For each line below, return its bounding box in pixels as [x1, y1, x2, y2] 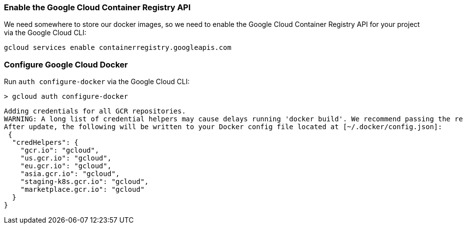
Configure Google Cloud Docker [4, 59, 128, 69]
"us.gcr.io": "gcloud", [20, 154, 112, 162]
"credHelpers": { [12, 138, 78, 147]
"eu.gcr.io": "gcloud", [20, 162, 112, 170]
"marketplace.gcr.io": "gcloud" [20, 185, 145, 194]
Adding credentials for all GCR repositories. [4, 107, 186, 115]
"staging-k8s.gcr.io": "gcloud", [20, 178, 149, 186]
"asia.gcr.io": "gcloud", [20, 170, 120, 178]
